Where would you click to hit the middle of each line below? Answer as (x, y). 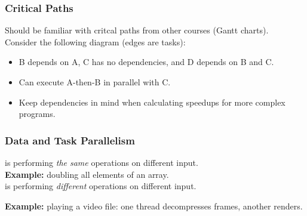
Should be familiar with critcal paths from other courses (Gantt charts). (137, 30)
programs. (37, 114)
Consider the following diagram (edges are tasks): (95, 41)
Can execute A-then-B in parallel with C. (95, 82)
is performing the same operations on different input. (102, 162)
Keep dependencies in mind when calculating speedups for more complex (152, 102)
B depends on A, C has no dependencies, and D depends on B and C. (146, 62)
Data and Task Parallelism (70, 140)
